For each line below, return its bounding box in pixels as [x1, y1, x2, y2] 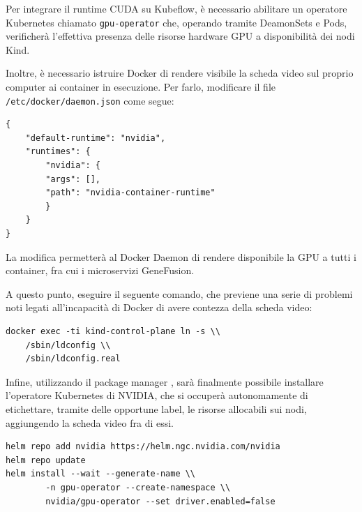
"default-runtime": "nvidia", [25, 133, 166, 143]
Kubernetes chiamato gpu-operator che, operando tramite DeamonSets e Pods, [6, 15, 347, 29]
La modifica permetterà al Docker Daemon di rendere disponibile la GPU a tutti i [6, 249, 356, 264]
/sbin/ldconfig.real [25, 354, 121, 364]
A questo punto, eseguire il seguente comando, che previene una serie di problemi [6, 286, 353, 301]
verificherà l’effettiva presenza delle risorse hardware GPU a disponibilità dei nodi [6, 29, 355, 43]
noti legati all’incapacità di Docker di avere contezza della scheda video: [6, 300, 312, 315]
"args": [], [45, 174, 101, 184]
